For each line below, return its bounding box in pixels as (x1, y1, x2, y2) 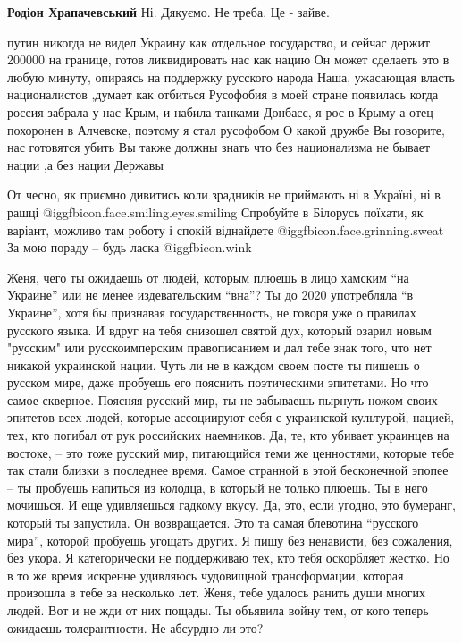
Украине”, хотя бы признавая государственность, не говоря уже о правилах (7, 302, 416, 321)
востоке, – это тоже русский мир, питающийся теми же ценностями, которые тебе (7, 443, 454, 461)
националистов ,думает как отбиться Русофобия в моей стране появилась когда (7, 85, 439, 104)
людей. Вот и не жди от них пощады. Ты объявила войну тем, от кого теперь (7, 601, 429, 619)
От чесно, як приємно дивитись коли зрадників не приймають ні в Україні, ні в (7, 185, 441, 204)
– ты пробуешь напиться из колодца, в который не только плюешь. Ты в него (7, 478, 428, 496)
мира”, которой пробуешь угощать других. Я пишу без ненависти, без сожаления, (7, 530, 453, 549)
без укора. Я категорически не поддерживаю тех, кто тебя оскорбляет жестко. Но (7, 548, 449, 567)
